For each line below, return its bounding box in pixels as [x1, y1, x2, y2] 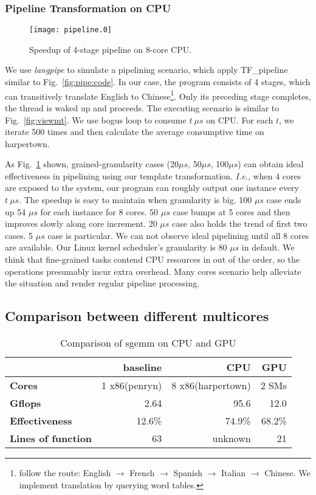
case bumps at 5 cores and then [173, 205, 290, 218]
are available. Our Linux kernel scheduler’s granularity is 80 [5, 241, 227, 254]
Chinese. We [264, 466, 311, 479]
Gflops [10, 396, 41, 410]
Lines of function [10, 431, 92, 446]
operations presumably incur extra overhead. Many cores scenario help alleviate [5, 265, 301, 277]
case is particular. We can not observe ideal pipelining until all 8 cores [47, 229, 309, 241]
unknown [212, 431, 251, 446]
